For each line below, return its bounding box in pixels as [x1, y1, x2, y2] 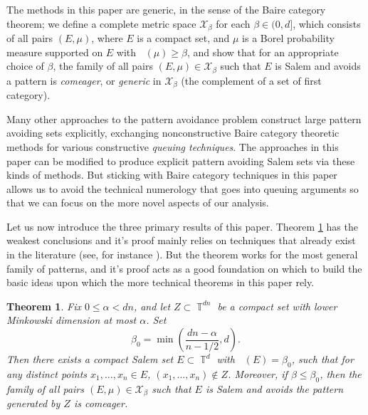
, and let [133, 298, 171, 313]
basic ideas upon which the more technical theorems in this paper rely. [6, 275, 315, 290]
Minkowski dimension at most [6, 312, 137, 327]
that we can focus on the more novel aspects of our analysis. [6, 195, 269, 210]
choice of [6, 58, 44, 73]
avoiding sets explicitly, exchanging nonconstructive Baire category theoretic [6, 125, 340, 140]
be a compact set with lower [217, 298, 337, 313]
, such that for [291, 352, 354, 367]
